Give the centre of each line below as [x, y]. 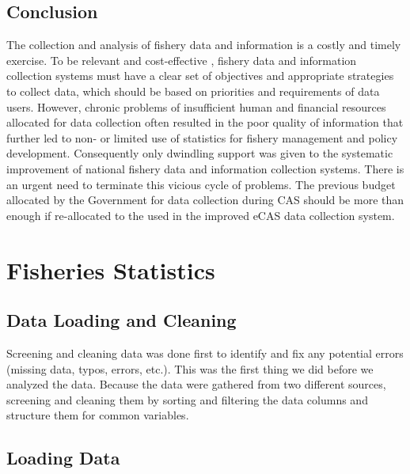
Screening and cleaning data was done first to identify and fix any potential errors [205, 353]
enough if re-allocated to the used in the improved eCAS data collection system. [201, 215]
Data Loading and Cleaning [121, 320]
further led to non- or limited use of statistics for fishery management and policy [202, 137]
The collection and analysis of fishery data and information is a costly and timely [204, 45]
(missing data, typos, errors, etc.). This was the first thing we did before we [190, 368]
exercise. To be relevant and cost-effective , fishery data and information [182, 60]
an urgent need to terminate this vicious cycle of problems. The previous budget [201, 184]
